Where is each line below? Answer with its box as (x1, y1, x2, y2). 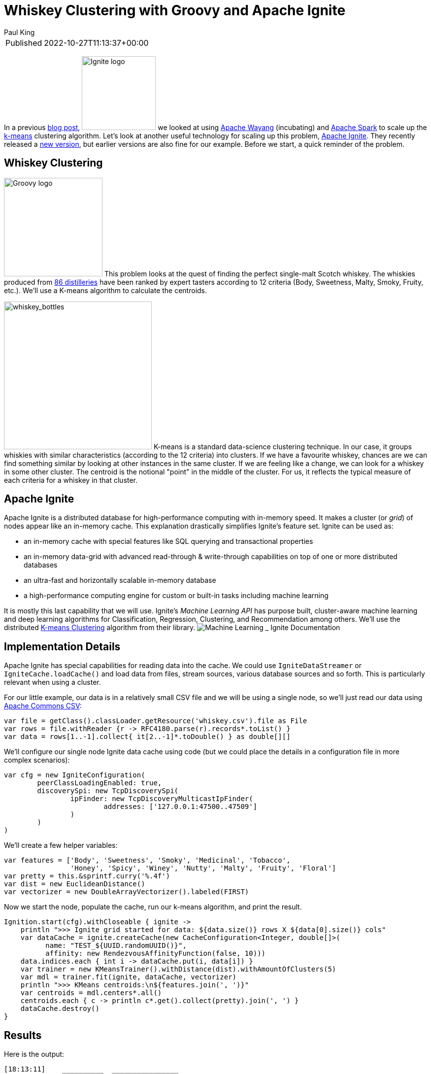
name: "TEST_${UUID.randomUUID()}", (45, 941, 187, 950)
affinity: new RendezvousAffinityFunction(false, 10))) (45, 949, 266, 958)
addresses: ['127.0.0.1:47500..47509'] (103, 803, 258, 811)
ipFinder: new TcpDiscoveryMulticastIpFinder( (70, 795, 253, 803)
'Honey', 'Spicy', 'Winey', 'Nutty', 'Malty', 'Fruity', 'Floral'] (70, 864, 336, 873)
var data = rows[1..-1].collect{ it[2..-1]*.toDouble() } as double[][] (4, 733, 291, 741)
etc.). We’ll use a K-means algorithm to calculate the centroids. (4, 286, 207, 295)
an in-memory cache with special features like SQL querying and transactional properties (24, 537, 313, 546)
